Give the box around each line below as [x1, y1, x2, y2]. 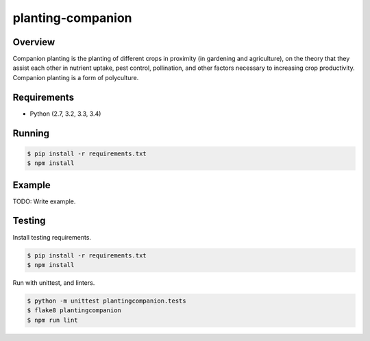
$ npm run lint [27, 316, 78, 324]
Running [12, 127, 50, 139]
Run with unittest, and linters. [12, 278, 95, 287]
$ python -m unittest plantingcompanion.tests [27, 296, 186, 305]
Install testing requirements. [12, 233, 92, 241]
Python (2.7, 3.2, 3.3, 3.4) [29, 110, 101, 118]
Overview [12, 36, 56, 48]
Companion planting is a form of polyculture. [12, 73, 139, 81]
